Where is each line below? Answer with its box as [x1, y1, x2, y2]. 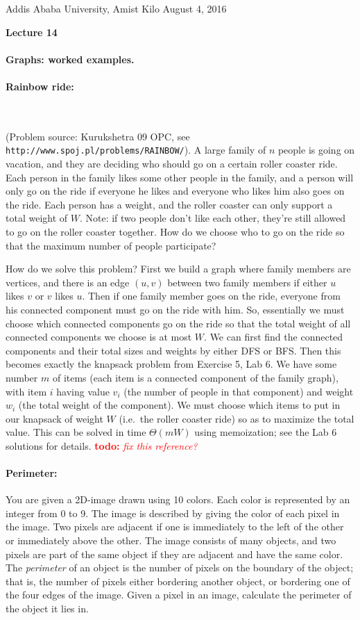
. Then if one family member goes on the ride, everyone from [82, 288, 341, 303]
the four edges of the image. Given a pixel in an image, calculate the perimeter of [6, 587, 352, 602]
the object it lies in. [6, 601, 89, 616]
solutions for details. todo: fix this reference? [6, 438, 198, 452]
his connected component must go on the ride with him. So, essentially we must [6, 302, 345, 316]
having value [56, 384, 110, 398]
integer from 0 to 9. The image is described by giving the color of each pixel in [6, 505, 340, 520]
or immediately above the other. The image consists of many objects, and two [6, 533, 336, 548]
